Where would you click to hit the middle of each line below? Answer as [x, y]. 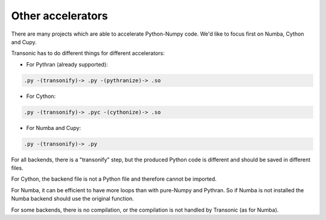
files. [17, 168]
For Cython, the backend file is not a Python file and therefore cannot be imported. [114, 179]
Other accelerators [59, 16]
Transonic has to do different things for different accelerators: [88, 53]
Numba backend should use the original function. [72, 199]
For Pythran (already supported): [67, 64]
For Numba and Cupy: [54, 128]
